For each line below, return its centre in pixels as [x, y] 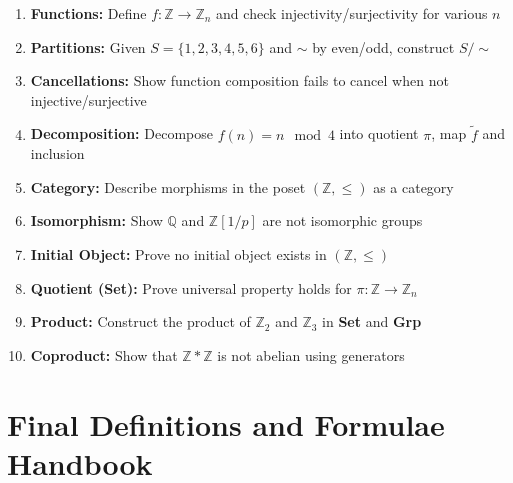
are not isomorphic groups [342, 220]
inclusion [57, 153]
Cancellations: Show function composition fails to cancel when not [239, 80]
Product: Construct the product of [140, 321]
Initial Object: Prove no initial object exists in [178, 253]
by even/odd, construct [383, 46]
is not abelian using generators [311, 354]
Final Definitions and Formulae [226, 423]
